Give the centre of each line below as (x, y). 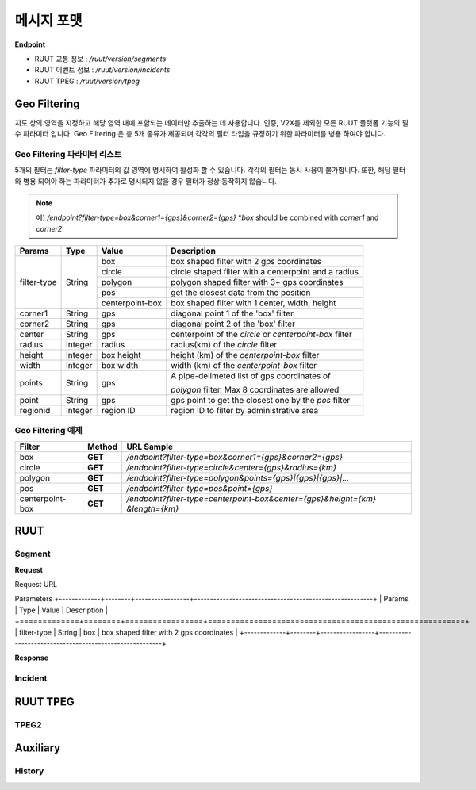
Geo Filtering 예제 (48, 431)
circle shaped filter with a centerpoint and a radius (265, 272)
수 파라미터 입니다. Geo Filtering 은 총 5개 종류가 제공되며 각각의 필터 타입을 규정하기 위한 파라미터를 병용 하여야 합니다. (200, 134)
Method (103, 447)
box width (120, 366)
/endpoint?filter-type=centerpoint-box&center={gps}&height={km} (251, 498)
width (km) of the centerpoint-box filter (244, 366)
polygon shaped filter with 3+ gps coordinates (257, 282)
